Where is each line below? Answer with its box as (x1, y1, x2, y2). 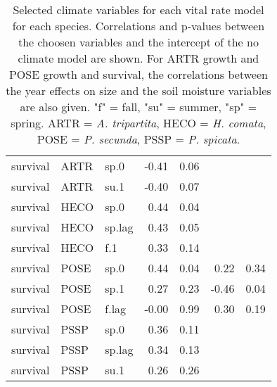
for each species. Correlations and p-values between (12, 18, 265, 34)
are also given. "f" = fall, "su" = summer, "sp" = (20, 99, 257, 115)
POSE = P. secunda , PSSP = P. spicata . (37, 131, 240, 147)
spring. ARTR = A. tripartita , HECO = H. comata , (11, 115, 266, 131)
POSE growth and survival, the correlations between (8, 66, 268, 82)
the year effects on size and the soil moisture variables (6, 82, 271, 99)
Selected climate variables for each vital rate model (13, 1, 264, 18)
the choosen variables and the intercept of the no (18, 34, 259, 50)
